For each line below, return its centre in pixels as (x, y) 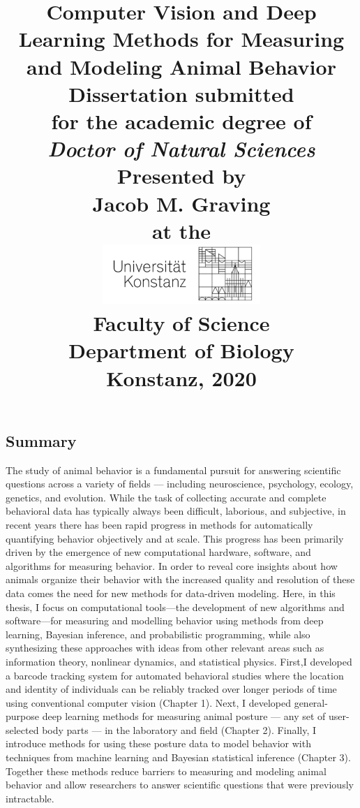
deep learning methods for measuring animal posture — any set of (184, 716)
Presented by (181, 176)
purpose (22, 716)
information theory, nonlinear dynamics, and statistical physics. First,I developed (179, 661)
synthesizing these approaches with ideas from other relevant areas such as (165, 648)
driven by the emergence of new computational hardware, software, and (158, 552)
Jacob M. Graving (181, 203)
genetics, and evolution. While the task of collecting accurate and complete (166, 497)
